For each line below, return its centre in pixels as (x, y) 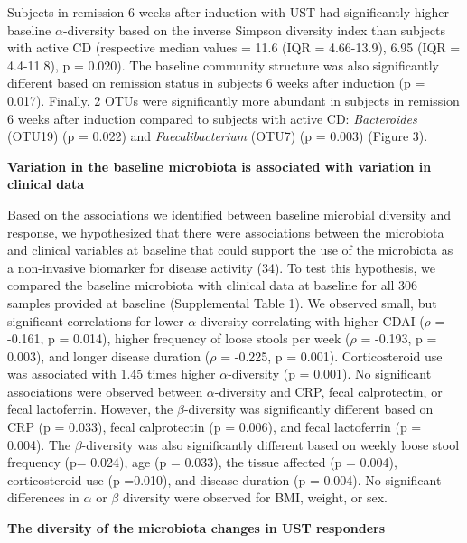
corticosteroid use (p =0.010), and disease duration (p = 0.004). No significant (224, 479)
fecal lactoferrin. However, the (90, 409)
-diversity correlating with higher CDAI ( (310, 320)
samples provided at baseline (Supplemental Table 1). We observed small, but (222, 302)
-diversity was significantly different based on (308, 409)
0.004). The (39, 444)
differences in (43, 497)
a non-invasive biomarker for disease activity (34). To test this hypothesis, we (221, 267)
